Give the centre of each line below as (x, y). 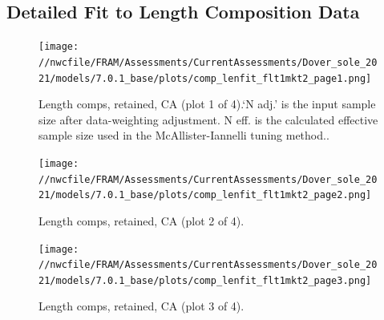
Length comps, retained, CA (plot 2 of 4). (141, 220)
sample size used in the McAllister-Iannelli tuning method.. (184, 135)
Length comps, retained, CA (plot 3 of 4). (141, 306)
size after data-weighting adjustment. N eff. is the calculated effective (208, 119)
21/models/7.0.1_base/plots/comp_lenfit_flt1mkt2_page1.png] (205, 78)
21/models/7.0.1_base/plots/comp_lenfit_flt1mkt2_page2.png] (205, 195)
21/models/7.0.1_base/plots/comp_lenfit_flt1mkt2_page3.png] (205, 280)
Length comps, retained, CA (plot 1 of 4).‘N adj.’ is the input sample (207, 104)
